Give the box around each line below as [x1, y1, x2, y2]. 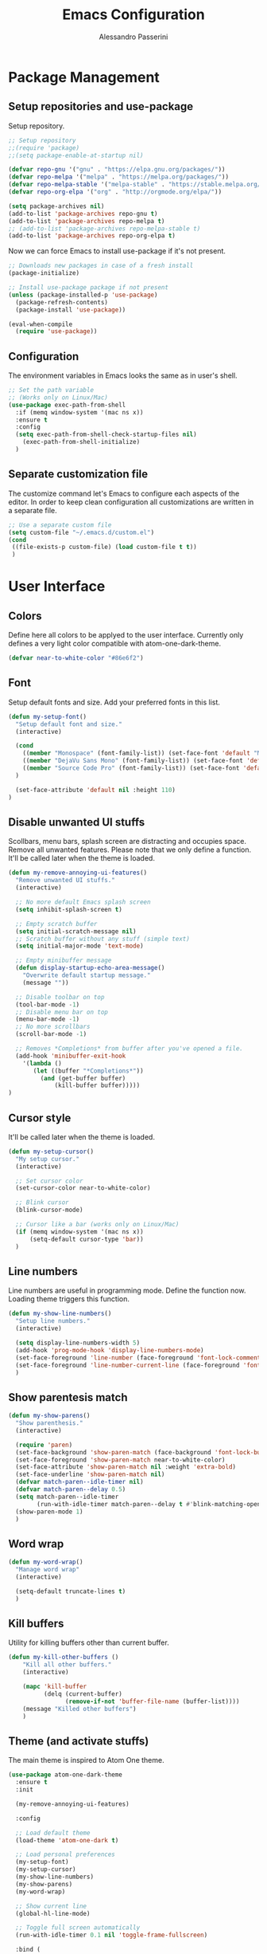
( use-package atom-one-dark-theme [8, 1771, 123, 1779]
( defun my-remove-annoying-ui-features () [8, 869, 148, 877]
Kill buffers [8, 1617, 64, 1630]
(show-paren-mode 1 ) [15, 1508, 83, 1516]
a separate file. [8, 505, 57, 515]
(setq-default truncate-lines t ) [15, 1587, 126, 1595]
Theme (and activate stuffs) [8, 1734, 149, 1748]
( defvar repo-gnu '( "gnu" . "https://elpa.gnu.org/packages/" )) [8, 166, 226, 174]
